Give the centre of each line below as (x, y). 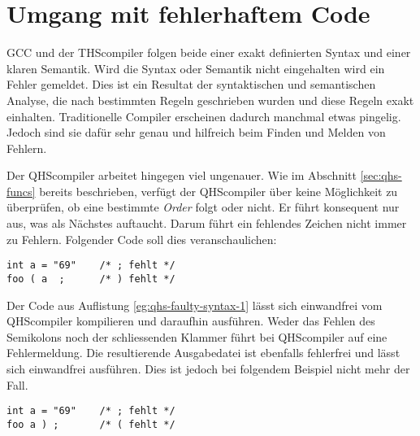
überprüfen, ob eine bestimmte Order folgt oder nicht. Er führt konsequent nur (203, 207)
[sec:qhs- (381, 175)
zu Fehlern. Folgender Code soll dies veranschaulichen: (142, 239)
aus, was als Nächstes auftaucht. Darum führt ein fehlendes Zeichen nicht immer (207, 223)
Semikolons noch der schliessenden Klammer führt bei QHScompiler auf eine (197, 336)
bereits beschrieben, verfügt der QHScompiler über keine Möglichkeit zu (219, 191)
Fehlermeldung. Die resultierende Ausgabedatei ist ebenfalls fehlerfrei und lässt (204, 353)
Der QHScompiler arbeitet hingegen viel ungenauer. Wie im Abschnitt (182, 175)
